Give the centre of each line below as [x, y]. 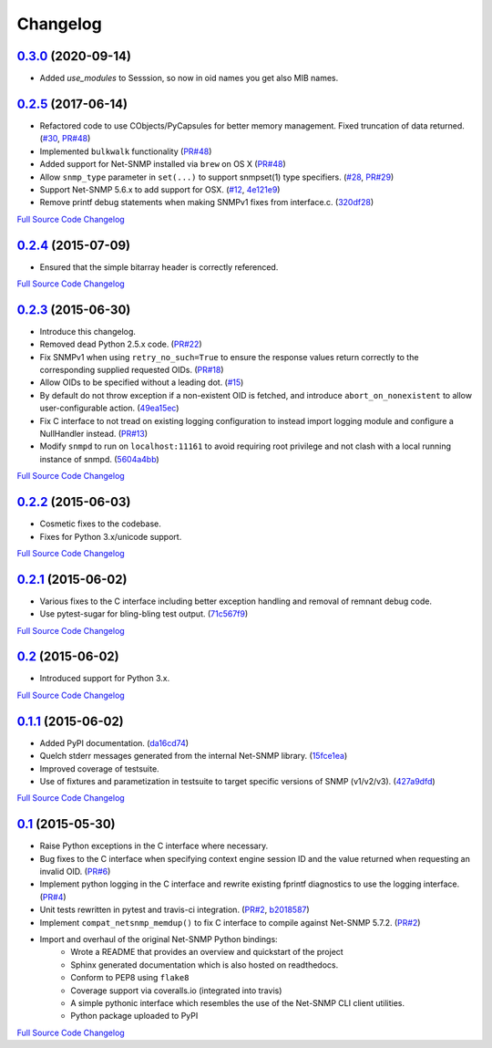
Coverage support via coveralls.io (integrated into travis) [176, 991]
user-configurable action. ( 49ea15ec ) [109, 408]
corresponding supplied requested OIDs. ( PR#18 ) [132, 370]
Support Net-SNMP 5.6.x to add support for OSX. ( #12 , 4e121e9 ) [160, 189]
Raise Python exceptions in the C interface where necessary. [154, 846]
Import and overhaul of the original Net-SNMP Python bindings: [159, 939]
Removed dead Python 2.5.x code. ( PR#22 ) [121, 344]
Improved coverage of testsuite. [99, 768]
